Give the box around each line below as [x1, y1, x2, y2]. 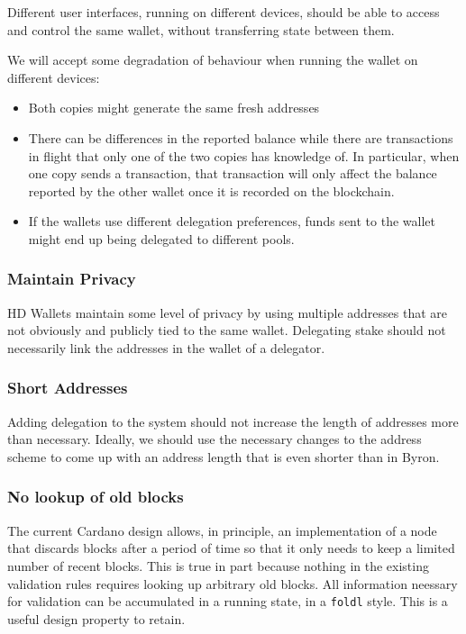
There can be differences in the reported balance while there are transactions [28, 128, 453, 147]
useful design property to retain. [7, 609, 186, 628]
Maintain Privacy [7, 267, 136, 290]
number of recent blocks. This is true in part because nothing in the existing [7, 556, 429, 575]
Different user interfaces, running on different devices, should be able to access [7, 3, 440, 21]
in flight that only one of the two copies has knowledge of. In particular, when [28, 146, 460, 165]
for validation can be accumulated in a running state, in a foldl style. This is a [7, 592, 448, 611]
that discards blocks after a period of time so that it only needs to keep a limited [7, 539, 455, 557]
